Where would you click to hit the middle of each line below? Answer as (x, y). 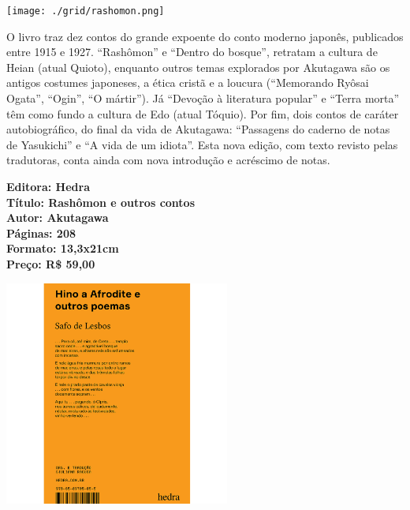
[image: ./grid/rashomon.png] (86, 11)
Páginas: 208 (41, 232)
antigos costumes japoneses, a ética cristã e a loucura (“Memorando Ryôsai (188, 82)
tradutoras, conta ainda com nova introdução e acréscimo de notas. (168, 160)
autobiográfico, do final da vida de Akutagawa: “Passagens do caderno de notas (198, 129)
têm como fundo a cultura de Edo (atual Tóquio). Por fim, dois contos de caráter (203, 113)
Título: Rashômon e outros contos (101, 202)
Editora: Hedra (48, 186)
